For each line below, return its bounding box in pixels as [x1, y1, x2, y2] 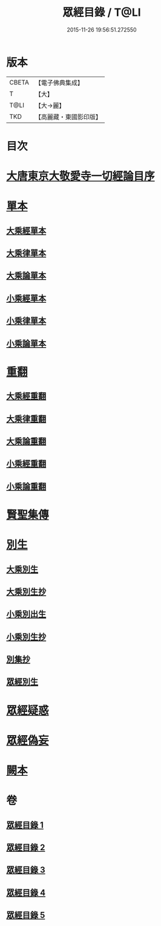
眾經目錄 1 [6, 820, 44, 830]
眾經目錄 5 [6, 910, 45, 921]
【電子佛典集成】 [34, 78, 84, 87]
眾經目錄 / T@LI [62, 5, 141, 19]
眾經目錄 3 [6, 865, 45, 876]
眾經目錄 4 [6, 887, 46, 897]
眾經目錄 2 [6, 842, 45, 852]
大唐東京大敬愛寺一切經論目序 [6, 170, 156, 183]
